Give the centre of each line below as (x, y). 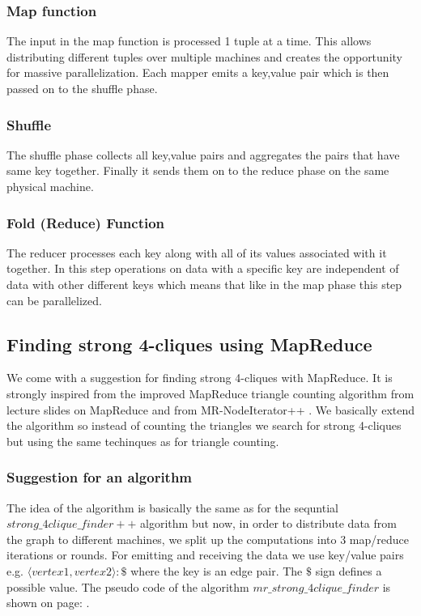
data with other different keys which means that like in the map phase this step (204, 284)
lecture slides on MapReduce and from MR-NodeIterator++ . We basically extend (211, 409)
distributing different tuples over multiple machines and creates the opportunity (204, 56)
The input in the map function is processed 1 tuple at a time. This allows (189, 41)
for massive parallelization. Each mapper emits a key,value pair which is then (198, 72)
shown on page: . (48, 603)
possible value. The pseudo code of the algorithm (128, 586)
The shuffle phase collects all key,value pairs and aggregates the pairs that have (203, 154)
